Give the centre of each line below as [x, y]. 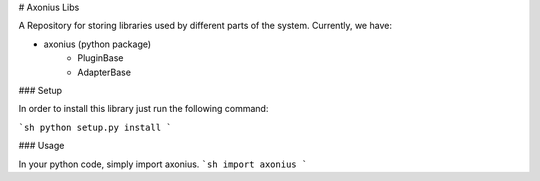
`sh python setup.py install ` [95, 127]
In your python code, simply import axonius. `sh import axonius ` [163, 164]
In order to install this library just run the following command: [143, 109]
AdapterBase [104, 72]
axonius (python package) [97, 44]
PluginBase [100, 58]
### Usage [41, 146]
